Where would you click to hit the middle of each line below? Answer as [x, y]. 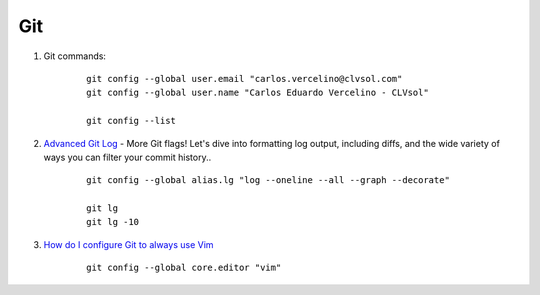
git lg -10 [113, 222]
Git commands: [75, 56]
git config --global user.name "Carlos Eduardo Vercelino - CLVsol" [257, 93]
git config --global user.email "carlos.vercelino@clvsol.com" [244, 78]
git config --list [131, 121]
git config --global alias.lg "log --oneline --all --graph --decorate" [268, 180]
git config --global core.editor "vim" [184, 268]
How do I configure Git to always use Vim [128, 244]
